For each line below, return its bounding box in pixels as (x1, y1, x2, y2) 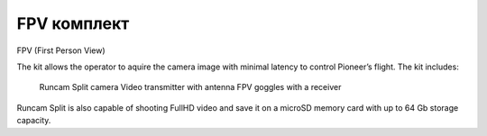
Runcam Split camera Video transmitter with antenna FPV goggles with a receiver (39, 82, 342, 93)
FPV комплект (16, 14, 130, 33)
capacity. (16, 115, 51, 126)
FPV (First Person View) (16, 45, 106, 56)
